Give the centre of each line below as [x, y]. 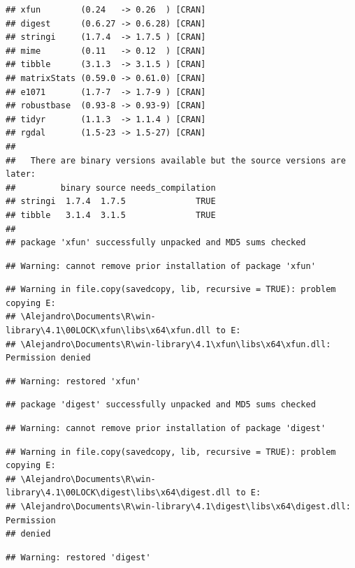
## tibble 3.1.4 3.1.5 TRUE [111, 215]
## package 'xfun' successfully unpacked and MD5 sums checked [156, 243]
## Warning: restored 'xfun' [73, 381]
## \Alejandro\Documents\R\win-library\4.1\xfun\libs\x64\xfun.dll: [168, 344]
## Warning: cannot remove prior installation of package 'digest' [166, 429]
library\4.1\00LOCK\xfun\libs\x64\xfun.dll [108, 331]
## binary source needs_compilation [111, 188]
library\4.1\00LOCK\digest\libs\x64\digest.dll [118, 493]
